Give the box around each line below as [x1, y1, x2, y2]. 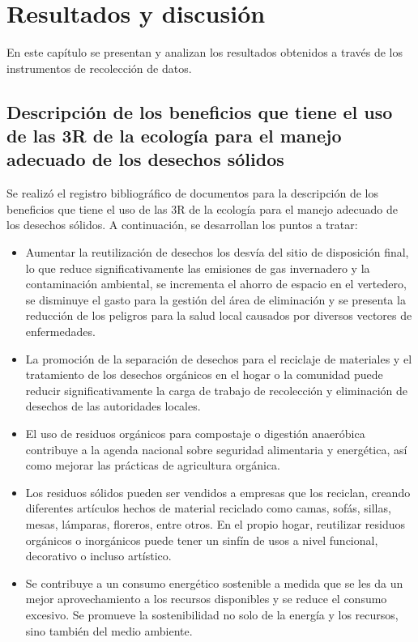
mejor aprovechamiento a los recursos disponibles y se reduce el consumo [25, 590, 387, 607]
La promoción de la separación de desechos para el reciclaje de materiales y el [25, 350, 412, 367]
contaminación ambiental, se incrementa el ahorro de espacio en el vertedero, [25, 275, 407, 292]
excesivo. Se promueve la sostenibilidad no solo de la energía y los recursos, [25, 606, 399, 623]
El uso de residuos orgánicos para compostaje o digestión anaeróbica [25, 425, 365, 442]
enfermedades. [25, 323, 96, 340]
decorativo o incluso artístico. [25, 547, 172, 564]
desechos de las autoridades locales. [25, 398, 201, 415]
